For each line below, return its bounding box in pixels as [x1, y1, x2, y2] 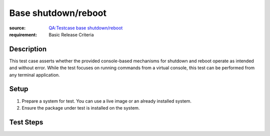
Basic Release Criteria [48, 31, 94, 37]
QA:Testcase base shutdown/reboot [48, 25, 123, 31]
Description [9, 45, 47, 53]
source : [9, 25, 26, 31]
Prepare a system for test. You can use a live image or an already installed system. [21, 98, 192, 104]
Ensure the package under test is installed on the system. [21, 105, 140, 111]
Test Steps [9, 118, 43, 127]
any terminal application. [9, 72, 60, 78]
